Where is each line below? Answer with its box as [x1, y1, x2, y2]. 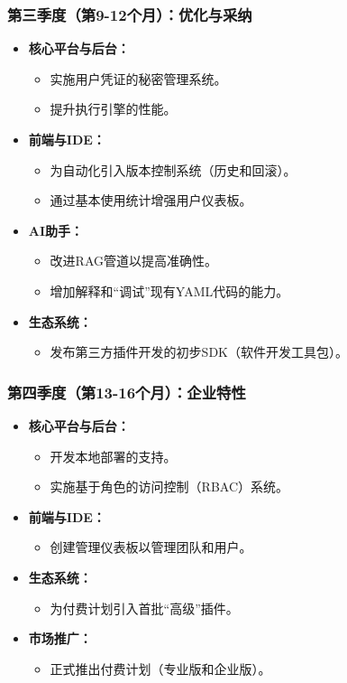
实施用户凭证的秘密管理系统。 [50, 69, 227, 88]
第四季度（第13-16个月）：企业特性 [7, 380, 246, 403]
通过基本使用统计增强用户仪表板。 [50, 191, 252, 210]
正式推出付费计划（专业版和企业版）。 [50, 659, 271, 678]
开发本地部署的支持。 [50, 446, 177, 465]
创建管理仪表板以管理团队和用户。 [50, 538, 252, 557]
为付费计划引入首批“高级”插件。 [50, 598, 239, 617]
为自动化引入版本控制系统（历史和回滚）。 [50, 160, 297, 179]
